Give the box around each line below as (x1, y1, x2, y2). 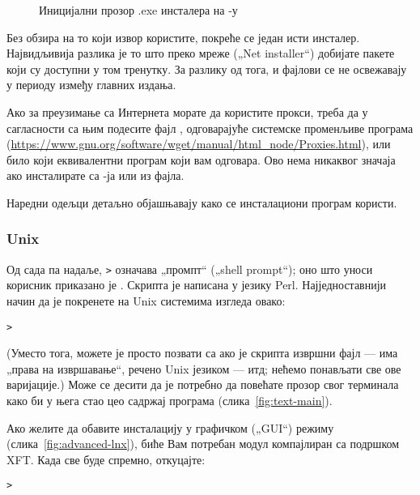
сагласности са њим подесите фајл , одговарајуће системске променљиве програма (6, 119, 414, 136)
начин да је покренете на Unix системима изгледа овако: (6, 292, 286, 309)
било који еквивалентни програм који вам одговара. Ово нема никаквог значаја (6, 151, 396, 168)
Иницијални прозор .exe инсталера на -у (39, 2, 238, 18)
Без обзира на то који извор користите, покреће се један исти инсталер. (6, 28, 360, 45)
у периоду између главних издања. (6, 76, 176, 93)
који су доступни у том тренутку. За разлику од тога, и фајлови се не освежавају (6, 60, 407, 77)
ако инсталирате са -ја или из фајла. (6, 167, 185, 184)
